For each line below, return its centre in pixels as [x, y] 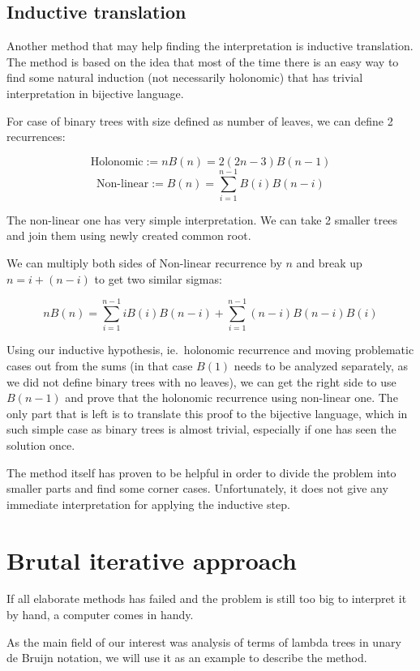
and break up [329, 263]
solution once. [41, 444]
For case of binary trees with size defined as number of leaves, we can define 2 [200, 120]
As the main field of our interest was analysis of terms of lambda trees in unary [204, 641]
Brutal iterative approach [152, 560]
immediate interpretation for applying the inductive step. [148, 504]
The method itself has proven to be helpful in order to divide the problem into [201, 472]
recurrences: [36, 137]
